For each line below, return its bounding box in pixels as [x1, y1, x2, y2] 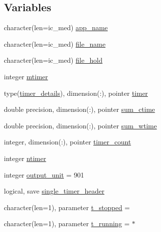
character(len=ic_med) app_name [4, 22, 108, 33]
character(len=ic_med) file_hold [4, 55, 102, 65]
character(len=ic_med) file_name [4, 38, 106, 49]
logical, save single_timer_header [4, 186, 104, 196]
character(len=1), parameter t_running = [4, 218, 130, 229]
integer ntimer [4, 153, 46, 163]
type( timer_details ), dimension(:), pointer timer [4, 88, 148, 98]
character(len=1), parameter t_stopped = [4, 202, 130, 212]
